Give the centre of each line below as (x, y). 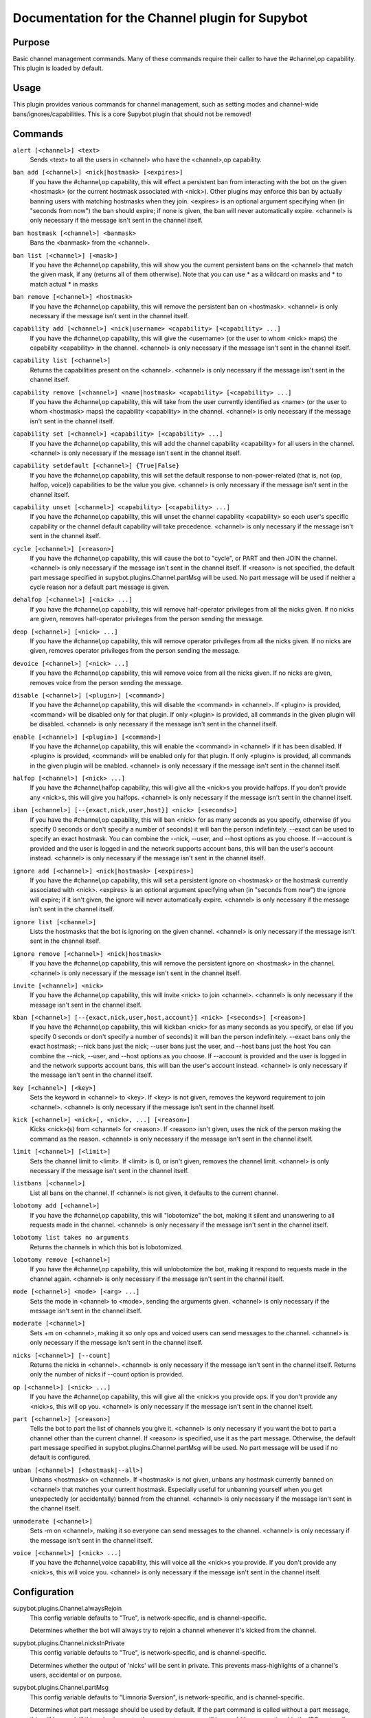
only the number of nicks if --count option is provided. (107, 1374)
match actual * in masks (64, 284)
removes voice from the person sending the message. (106, 682)
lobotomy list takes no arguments (71, 1238)
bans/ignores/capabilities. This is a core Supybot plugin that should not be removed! (132, 114)
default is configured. (60, 1458)
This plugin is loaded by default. (58, 68)
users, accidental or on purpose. (76, 1675)
